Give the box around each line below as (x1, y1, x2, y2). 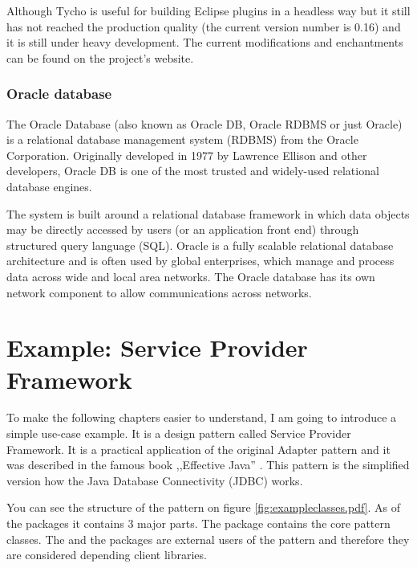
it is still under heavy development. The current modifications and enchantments (6, 34, 403, 51)
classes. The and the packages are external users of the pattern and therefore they (6, 530, 410, 547)
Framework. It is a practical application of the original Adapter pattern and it (6, 440, 391, 457)
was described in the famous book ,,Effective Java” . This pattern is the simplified (6, 456, 410, 473)
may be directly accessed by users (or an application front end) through (6, 221, 359, 238)
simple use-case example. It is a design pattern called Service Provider (6, 425, 351, 442)
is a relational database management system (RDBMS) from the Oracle (6, 131, 358, 148)
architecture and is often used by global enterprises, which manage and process (6, 252, 395, 269)
